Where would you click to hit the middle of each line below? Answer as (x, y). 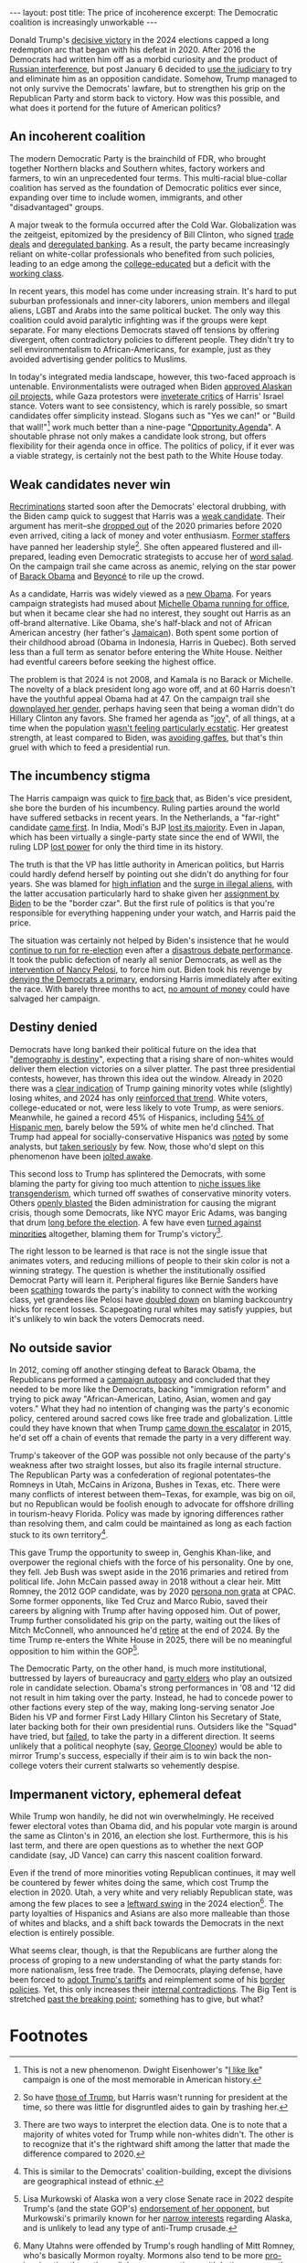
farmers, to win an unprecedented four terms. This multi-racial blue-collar (148, 178)
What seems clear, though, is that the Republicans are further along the (144, 1950)
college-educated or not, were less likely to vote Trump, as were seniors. (147, 1107)
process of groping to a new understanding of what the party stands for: (146, 1960)
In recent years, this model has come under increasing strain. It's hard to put (153, 291)
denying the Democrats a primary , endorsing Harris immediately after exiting (153, 978)
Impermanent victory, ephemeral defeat (126, 1794)
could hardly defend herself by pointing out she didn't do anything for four (149, 873)
